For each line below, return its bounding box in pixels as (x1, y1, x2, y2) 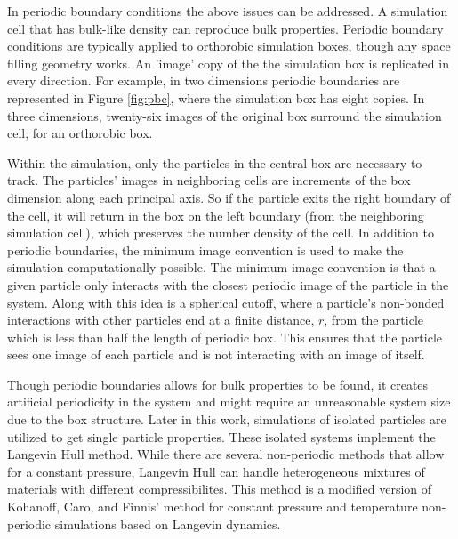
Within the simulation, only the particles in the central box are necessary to (7, 153, 422, 172)
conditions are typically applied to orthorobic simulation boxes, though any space (7, 36, 451, 55)
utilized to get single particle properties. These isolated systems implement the (7, 427, 436, 446)
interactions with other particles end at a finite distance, (7, 310, 315, 329)
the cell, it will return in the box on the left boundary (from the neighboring (7, 205, 424, 224)
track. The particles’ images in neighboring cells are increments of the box (7, 171, 411, 189)
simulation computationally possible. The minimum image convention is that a (7, 258, 436, 277)
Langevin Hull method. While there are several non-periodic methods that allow (7, 445, 445, 463)
